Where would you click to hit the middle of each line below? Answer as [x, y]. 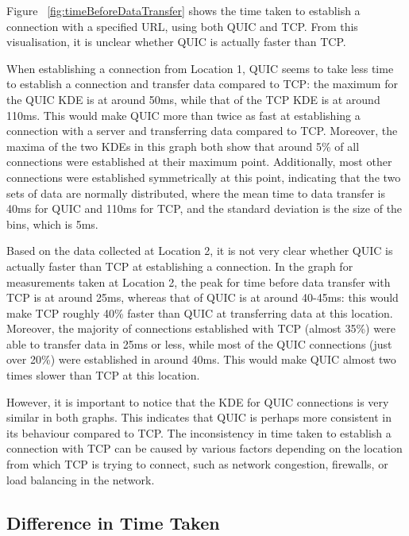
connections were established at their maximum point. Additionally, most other [199, 162]
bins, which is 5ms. [52, 224]
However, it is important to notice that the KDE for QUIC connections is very [198, 401]
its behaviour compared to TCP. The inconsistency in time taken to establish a [199, 432]
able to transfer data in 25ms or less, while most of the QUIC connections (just [199, 343]
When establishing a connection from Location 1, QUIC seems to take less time [200, 68]
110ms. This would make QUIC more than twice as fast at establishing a [183, 115]
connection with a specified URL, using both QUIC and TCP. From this [182, 26]
